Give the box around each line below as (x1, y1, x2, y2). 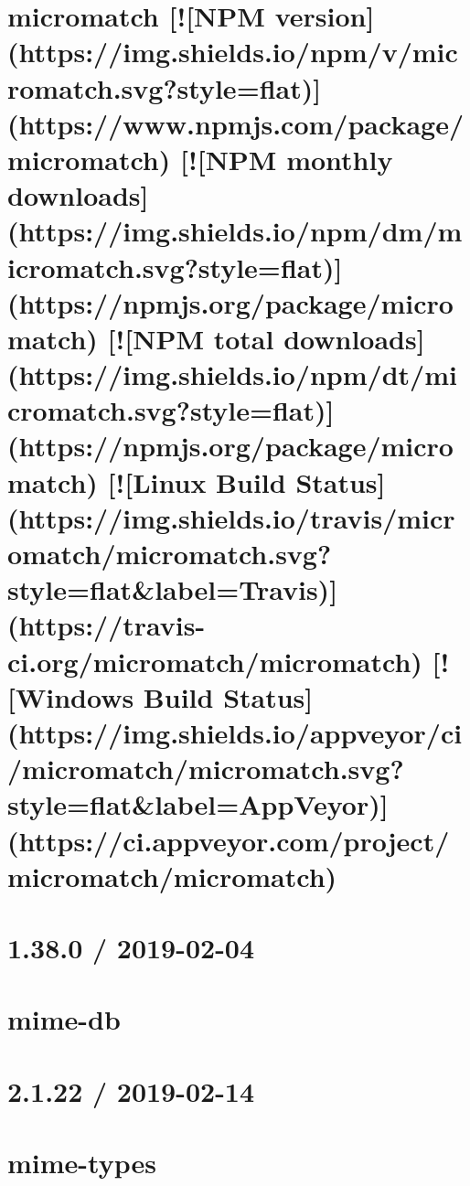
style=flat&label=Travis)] (7, 571, 338, 608)
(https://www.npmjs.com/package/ (7, 104, 464, 142)
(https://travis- (7, 606, 206, 644)
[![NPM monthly (179, 140, 393, 177)
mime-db (7, 1000, 121, 1038)
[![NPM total (107, 319, 274, 357)
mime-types (7, 1144, 156, 1181)
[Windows (7, 678, 134, 715)
